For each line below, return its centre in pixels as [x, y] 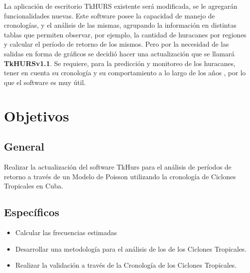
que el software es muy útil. [45, 82]
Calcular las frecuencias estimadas [66, 232]
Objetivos [36, 115]
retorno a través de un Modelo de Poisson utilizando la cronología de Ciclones [120, 176]
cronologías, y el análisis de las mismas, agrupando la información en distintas [120, 25]
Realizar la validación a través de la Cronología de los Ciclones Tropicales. [126, 265]
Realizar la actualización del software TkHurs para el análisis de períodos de [118, 166]
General [24, 146]
